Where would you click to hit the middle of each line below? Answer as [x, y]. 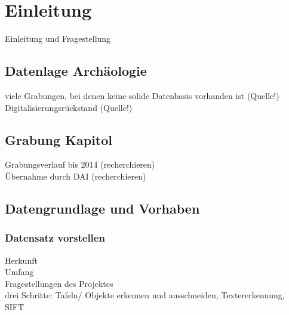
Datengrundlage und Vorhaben [102, 208]
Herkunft [21, 260]
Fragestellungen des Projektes [59, 283]
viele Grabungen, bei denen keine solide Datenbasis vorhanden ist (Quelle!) [142, 95]
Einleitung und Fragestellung [58, 38]
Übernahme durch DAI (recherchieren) [76, 176]
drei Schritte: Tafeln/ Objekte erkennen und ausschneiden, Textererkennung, [145, 295]
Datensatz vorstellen [55, 238]
